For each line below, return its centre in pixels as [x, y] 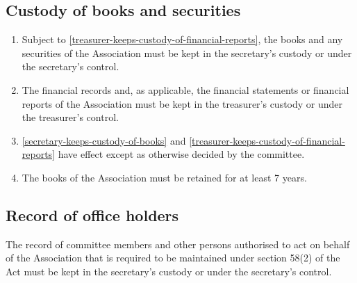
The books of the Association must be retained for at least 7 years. [164, 177]
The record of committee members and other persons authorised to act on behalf [178, 244]
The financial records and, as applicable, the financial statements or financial [185, 89]
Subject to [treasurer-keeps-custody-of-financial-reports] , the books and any [182, 39]
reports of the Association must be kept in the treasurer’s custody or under [182, 103]
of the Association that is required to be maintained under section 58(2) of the [173, 258]
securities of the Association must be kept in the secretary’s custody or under [187, 52]
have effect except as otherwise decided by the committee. [181, 154]
